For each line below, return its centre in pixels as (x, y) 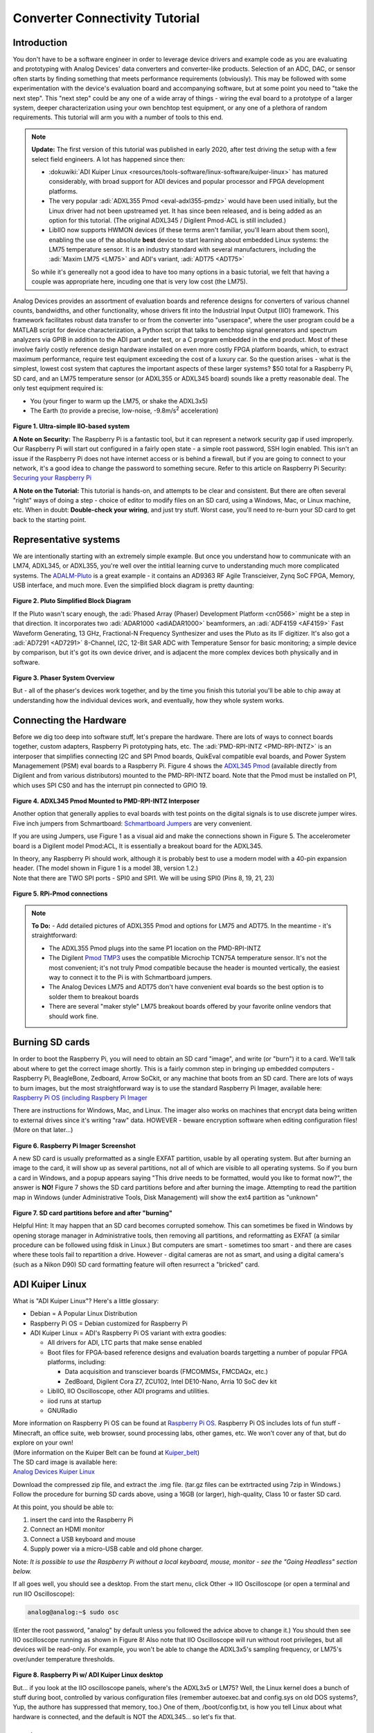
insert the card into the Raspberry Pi (82, 1519)
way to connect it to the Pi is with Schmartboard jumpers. (131, 977)
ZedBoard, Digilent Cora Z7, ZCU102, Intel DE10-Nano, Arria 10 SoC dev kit (171, 1381)
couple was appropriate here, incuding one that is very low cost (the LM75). (140, 281)
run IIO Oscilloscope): (44, 1594)
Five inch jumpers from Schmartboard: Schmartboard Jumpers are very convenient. (133, 823)
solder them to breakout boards (94, 996)
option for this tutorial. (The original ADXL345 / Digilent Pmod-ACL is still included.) (168, 220)
